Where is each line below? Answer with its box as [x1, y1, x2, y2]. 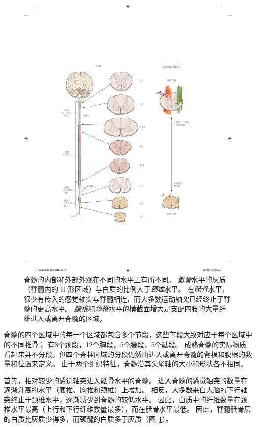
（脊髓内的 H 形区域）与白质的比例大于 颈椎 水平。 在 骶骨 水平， [24, 284, 229, 294]
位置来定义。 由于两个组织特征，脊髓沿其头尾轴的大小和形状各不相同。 [17, 358, 248, 369]
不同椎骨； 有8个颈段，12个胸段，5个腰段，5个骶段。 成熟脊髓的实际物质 [10, 339, 247, 349]
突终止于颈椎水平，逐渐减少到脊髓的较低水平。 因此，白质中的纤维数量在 [4, 394, 241, 404]
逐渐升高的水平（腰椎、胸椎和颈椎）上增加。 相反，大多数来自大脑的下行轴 [4, 385, 248, 395]
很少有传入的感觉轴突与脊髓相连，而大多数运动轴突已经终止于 [24, 293, 224, 304]
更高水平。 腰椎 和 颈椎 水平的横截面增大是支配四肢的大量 [37, 303, 219, 314]
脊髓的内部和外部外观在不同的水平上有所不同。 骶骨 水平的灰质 [24, 274, 226, 285]
